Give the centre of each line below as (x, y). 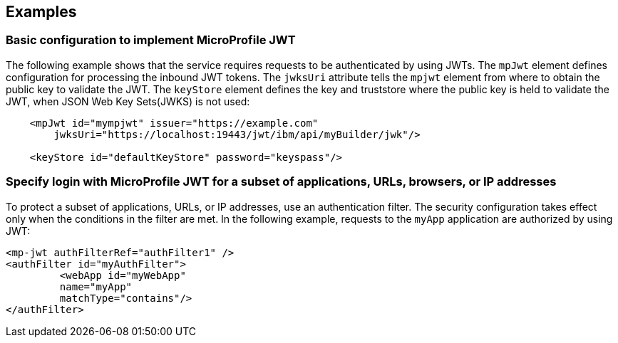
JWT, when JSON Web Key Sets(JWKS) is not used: (128, 101)
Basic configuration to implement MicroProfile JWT (151, 40)
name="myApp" (96, 286)
